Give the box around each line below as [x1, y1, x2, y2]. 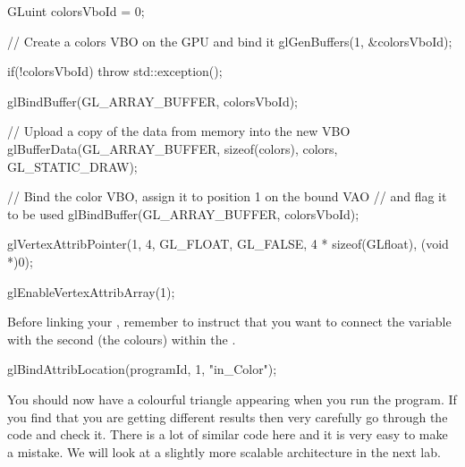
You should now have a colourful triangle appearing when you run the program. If [7, 389, 457, 408]
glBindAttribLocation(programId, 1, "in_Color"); [7, 360, 277, 378]
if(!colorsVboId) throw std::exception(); [7, 62, 223, 81]
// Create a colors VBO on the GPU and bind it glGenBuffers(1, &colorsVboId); [7, 31, 452, 50]
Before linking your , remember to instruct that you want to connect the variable [7, 312, 452, 331]
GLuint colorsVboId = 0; [7, 2, 145, 20]
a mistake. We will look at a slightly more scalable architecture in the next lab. [7, 442, 441, 461]
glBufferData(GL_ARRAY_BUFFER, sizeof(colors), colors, [7, 139, 338, 157]
